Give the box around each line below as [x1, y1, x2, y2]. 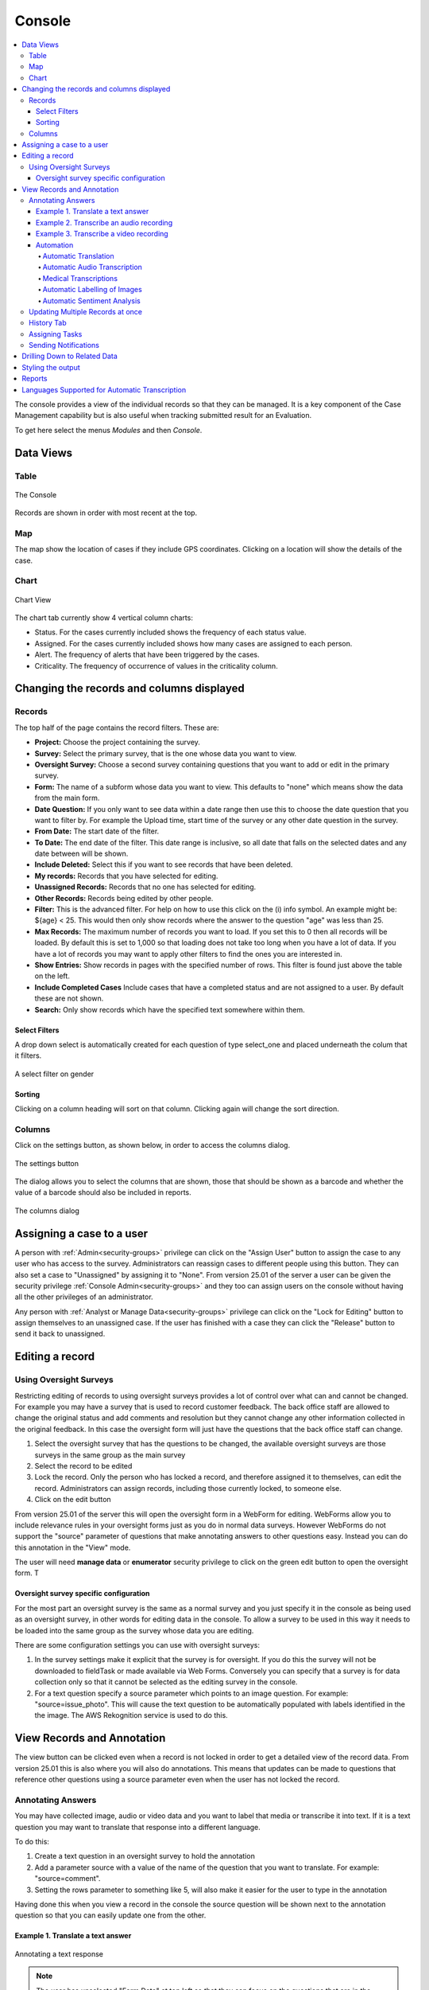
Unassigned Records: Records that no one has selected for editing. [34, 882, 257, 892]
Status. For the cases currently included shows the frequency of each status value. [34, 627, 307, 637]
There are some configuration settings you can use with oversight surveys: [14, 1641, 260, 1650]
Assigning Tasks [29, 329, 83, 338]
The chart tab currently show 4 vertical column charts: [14, 613, 194, 622]
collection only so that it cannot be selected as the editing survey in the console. [34, 1677, 298, 1687]
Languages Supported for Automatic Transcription [21, 384, 187, 394]
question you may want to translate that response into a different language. [14, 1822, 261, 1832]
